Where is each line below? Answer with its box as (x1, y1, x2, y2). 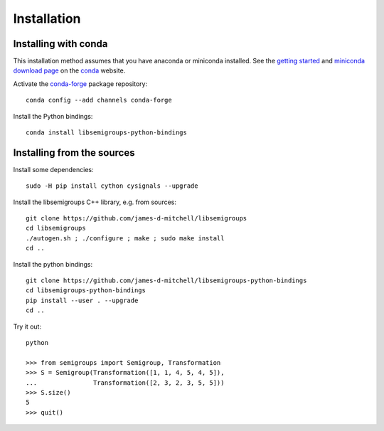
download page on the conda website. (13, 66, 126, 75)
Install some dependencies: (13, 165, 94, 174)
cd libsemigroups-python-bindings (26, 287, 146, 294)
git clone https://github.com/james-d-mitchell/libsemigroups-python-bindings (26, 277, 307, 284)
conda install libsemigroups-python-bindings (26, 129, 188, 137)
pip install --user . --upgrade (26, 296, 139, 304)
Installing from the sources (13, 147, 135, 159)
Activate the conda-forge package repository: (13, 79, 148, 88)
